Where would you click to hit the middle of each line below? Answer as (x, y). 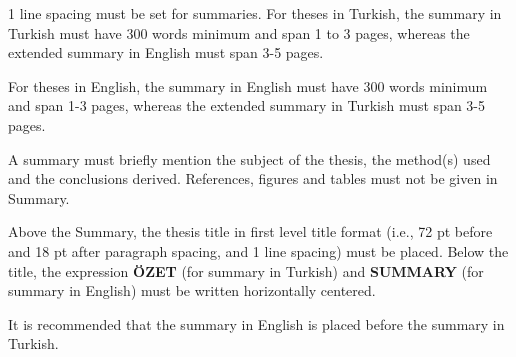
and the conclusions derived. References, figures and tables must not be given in (253, 178)
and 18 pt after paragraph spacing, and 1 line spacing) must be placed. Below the (258, 250)
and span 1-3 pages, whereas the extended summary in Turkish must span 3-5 (247, 105)
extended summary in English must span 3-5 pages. (166, 52)
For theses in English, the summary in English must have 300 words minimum (248, 85)
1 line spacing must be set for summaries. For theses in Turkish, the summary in (255, 13)
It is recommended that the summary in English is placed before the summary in (256, 323)
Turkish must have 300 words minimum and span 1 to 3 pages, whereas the (239, 32)
